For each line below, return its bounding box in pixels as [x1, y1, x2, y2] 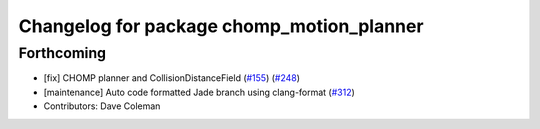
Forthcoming [18, 44, 107, 62]
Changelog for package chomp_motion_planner [18, 15, 424, 37]
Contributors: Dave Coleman [43, 100, 161, 112]
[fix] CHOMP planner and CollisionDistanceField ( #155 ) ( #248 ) [43, 72, 300, 84]
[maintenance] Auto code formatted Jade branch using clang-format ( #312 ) [43, 86, 355, 98]
